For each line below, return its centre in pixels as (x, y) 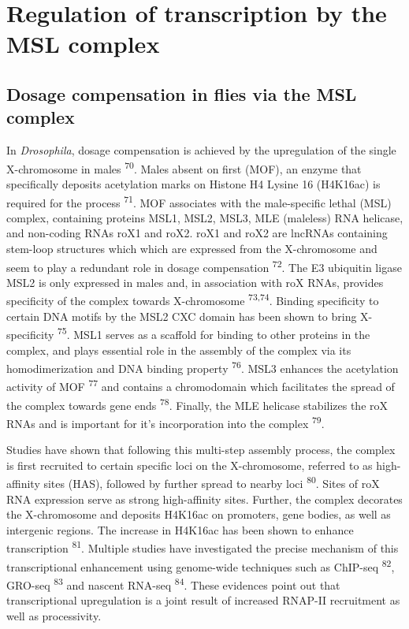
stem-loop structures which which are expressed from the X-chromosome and (192, 249)
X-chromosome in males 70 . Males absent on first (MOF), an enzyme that (184, 167)
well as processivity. (54, 615)
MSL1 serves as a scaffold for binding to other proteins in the (222, 334)
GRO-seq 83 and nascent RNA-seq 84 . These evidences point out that (173, 583)
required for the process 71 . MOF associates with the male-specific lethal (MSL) (199, 201)
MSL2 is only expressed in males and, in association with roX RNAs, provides (195, 282)
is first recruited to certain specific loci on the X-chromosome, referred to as (190, 465)
